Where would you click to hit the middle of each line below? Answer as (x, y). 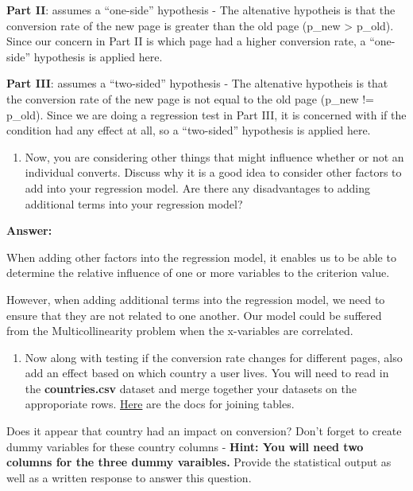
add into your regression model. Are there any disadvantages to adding (197, 187)
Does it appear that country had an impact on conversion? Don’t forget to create (204, 431)
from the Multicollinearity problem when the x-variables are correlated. (180, 331)
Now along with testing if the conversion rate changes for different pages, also (214, 357)
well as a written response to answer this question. (129, 477)
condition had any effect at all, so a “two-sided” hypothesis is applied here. (189, 130)
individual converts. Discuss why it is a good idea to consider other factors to (213, 172)
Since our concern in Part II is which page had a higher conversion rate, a (186, 41)
